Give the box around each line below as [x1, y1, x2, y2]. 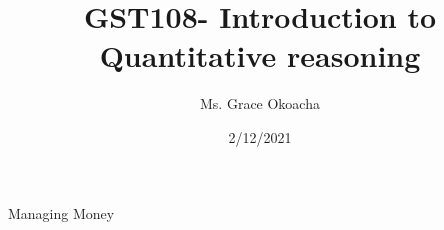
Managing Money [8, 202, 115, 223]
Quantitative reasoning [99, 35, 421, 76]
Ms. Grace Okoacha [200, 93, 320, 114]
